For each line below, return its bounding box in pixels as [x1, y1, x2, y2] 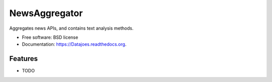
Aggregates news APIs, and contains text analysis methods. [9, 25, 133, 31]
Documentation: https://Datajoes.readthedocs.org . [22, 41, 127, 47]
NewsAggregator [9, 8, 83, 19]
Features [9, 54, 38, 63]
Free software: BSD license [22, 34, 78, 40]
